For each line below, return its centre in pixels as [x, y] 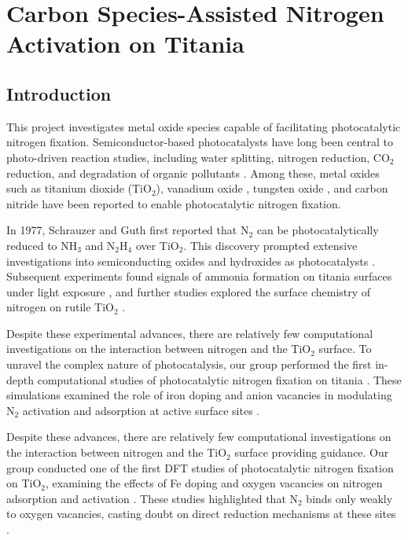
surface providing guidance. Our [312, 452]
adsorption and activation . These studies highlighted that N [153, 498]
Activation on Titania [125, 44]
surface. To [345, 349]
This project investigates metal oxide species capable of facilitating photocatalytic [204, 126]
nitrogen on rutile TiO [60, 307]
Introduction [59, 93]
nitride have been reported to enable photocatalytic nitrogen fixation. [174, 203]
